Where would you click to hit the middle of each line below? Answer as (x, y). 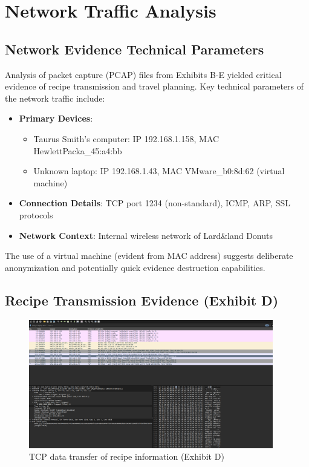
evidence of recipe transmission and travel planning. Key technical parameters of (154, 86)
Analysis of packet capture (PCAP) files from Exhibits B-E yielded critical (143, 74)
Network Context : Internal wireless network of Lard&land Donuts (146, 235)
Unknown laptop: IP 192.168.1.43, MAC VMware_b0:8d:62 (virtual (159, 171)
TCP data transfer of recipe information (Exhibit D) (127, 456)
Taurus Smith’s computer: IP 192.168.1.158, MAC (126, 138)
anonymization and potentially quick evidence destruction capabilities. (135, 267)
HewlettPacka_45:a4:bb (78, 150)
